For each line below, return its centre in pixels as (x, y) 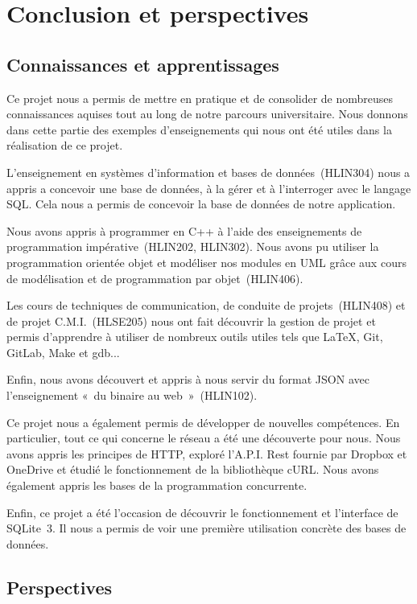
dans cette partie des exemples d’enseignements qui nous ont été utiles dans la (199, 129)
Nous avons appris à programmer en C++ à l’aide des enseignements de (184, 230)
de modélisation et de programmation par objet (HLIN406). (155, 278)
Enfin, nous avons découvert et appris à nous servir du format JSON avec (188, 379)
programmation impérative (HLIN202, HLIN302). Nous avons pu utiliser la (193, 247)
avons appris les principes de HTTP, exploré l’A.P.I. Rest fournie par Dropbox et (207, 453)
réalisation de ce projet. (65, 145)
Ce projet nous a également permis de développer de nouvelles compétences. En (203, 422)
